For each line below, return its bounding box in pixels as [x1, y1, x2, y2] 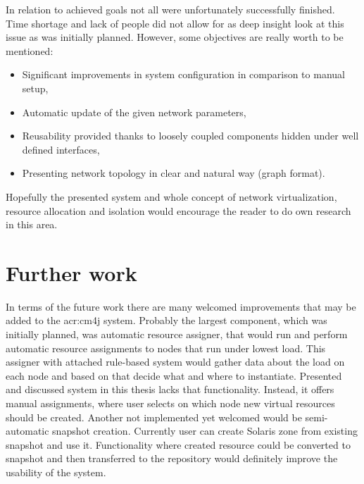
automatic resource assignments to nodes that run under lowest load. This [6, 340, 326, 355]
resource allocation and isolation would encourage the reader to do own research [6, 203, 351, 218]
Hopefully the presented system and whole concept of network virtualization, [6, 189, 337, 204]
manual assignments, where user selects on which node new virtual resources [6, 396, 335, 410]
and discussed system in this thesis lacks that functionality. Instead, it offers [6, 382, 334, 397]
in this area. [6, 217, 58, 232]
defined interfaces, [22, 142, 100, 156]
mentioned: [6, 43, 54, 58]
